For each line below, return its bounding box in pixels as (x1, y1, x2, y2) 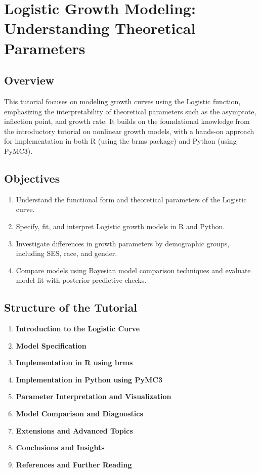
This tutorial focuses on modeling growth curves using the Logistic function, (4, 96, 241, 106)
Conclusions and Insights (16, 442, 105, 453)
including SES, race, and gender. (16, 248, 117, 259)
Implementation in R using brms (16, 357, 133, 368)
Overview (4, 72, 55, 88)
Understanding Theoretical (4, 18, 196, 38)
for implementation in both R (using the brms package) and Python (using (4, 136, 237, 146)
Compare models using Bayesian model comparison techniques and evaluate (16, 265, 251, 275)
